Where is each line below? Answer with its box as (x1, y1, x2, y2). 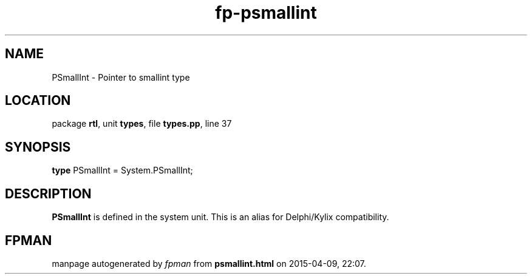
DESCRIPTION (5, 186, 92, 201)
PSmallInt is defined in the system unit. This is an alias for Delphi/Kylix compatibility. (52, 212, 389, 223)
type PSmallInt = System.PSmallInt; (52, 165, 193, 176)
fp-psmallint (215, 2, 317, 23)
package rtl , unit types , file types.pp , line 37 (52, 118, 232, 129)
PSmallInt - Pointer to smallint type (52, 72, 190, 82)
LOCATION (5, 93, 71, 109)
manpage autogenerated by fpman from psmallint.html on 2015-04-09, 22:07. (52, 258, 366, 269)
